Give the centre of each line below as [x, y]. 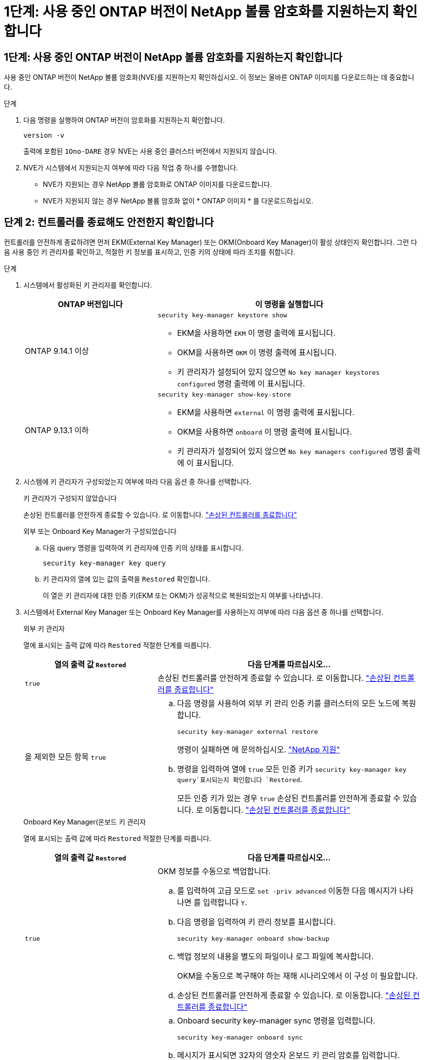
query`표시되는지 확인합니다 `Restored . [240, 779]
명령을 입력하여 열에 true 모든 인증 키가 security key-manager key [292, 769]
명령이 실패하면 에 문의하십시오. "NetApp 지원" [259, 750]
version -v [44, 136]
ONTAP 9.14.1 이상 [57, 351]
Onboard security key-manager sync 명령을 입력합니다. [276, 1021]
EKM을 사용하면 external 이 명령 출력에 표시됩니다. [266, 412]
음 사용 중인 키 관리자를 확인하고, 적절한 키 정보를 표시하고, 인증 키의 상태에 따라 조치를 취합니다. [150, 252]
